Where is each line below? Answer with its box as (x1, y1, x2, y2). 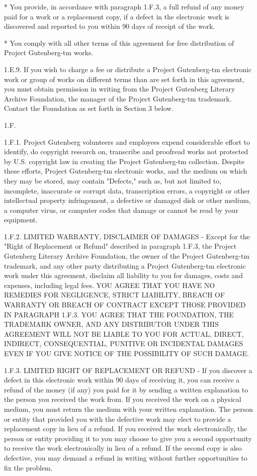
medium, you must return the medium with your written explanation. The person (4, 403, 253, 414)
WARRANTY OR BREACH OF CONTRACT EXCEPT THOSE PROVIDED (4, 299, 246, 310)
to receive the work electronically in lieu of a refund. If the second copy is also (4, 443, 242, 453)
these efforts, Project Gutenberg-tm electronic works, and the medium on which (4, 166, 248, 176)
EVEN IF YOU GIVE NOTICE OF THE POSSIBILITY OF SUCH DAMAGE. (4, 348, 249, 358)
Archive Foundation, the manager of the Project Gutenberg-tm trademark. (4, 93, 232, 103)
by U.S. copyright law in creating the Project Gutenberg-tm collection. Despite (4, 156, 245, 166)
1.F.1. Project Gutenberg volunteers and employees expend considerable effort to (4, 136, 250, 147)
